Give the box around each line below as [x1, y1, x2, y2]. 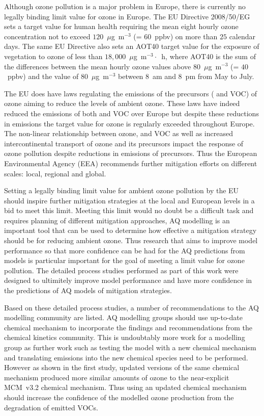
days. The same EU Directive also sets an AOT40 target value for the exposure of [4, 41, 259, 51]
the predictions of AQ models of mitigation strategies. [4, 285, 172, 296]
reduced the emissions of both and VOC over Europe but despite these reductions [4, 108, 259, 118]
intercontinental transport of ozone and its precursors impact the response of [4, 138, 244, 148]
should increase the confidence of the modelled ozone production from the [4, 392, 234, 402]
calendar [229, 31, 256, 41]
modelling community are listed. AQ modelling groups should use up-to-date [4, 312, 243, 323]
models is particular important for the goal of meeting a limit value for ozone [4, 255, 245, 266]
